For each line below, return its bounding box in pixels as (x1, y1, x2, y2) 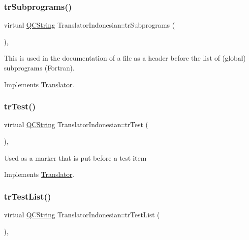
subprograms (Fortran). (4, 63, 75, 72)
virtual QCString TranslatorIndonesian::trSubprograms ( (4, 20, 175, 30)
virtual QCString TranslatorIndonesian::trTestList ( (4, 209, 160, 219)
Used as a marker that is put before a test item (4, 152, 147, 163)
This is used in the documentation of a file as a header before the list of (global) (4, 53, 246, 63)
